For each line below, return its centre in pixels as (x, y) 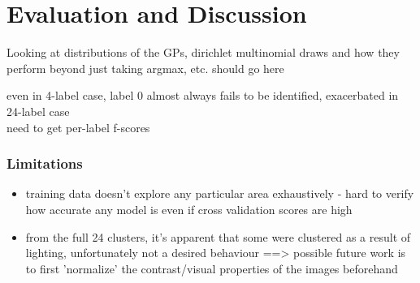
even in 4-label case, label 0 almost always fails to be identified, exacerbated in (203, 95)
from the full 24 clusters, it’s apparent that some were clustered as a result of (218, 236)
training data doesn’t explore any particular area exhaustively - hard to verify (220, 193)
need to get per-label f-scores (78, 127)
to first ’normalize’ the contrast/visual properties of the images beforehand (212, 268)
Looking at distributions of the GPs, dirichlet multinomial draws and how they (203, 52)
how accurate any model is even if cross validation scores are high (189, 209)
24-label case (38, 111)
